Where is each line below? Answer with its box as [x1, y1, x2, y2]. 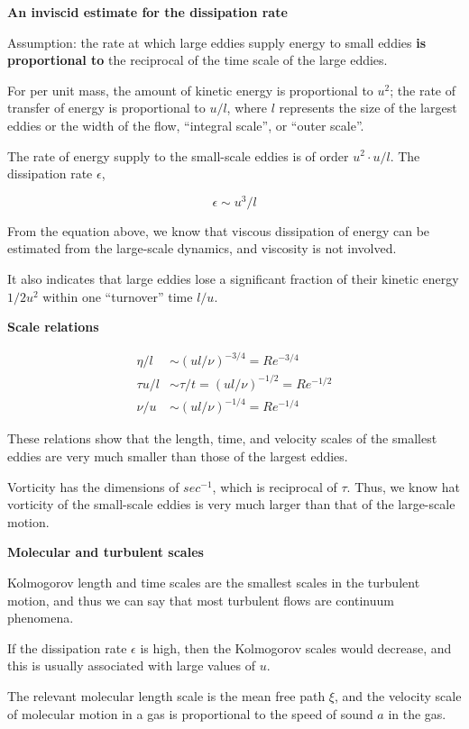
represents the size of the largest [279, 98, 457, 117]
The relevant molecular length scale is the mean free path [7, 686, 326, 705]
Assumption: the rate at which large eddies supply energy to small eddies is [7, 32, 427, 51]
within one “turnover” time [42, 287, 193, 305]
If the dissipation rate [7, 638, 127, 657]
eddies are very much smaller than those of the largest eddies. [7, 446, 348, 465]
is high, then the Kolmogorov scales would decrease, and [140, 638, 452, 657]
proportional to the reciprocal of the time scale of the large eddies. [7, 50, 388, 69]
